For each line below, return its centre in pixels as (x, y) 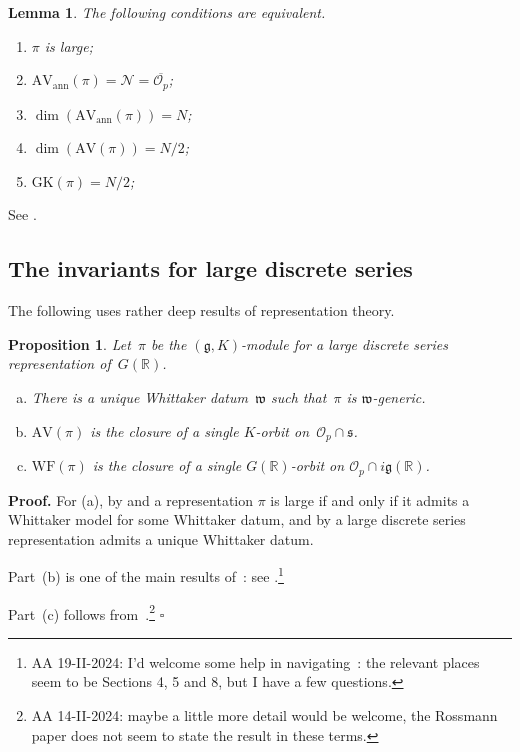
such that (298, 397)
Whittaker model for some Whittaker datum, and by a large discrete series (237, 519)
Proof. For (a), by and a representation (131, 499)
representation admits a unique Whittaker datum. (161, 538)
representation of (59, 363)
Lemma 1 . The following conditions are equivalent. (167, 12)
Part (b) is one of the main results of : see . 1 (146, 574)
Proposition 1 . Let (69, 343)
